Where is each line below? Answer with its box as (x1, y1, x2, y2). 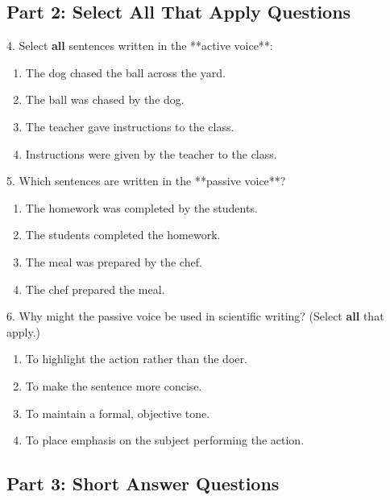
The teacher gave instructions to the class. (25, 118, 234, 134)
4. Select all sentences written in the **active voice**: (6, 37, 273, 54)
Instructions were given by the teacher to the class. (25, 145, 277, 162)
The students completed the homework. (25, 226, 221, 243)
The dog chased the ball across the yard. (25, 64, 226, 81)
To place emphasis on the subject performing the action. (25, 432, 305, 448)
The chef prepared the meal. (25, 280, 165, 297)
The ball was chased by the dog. (25, 91, 185, 108)
